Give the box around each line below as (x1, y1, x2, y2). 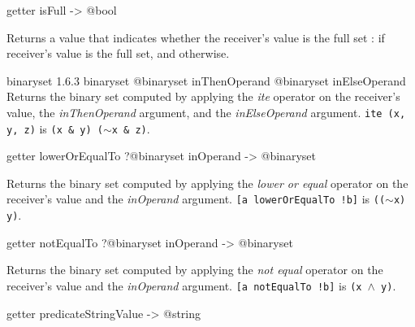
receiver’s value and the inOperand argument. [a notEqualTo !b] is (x (6, 277, 362, 294)
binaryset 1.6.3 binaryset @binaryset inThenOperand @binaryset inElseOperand (6, 72, 406, 89)
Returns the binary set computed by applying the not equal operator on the (6, 261, 383, 278)
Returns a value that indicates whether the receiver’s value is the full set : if (6, 28, 385, 46)
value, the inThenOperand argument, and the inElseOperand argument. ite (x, (6, 103, 406, 120)
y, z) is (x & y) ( (6, 120, 103, 137)
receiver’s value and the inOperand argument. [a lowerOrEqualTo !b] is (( (6, 190, 386, 207)
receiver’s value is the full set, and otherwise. (6, 45, 230, 62)
